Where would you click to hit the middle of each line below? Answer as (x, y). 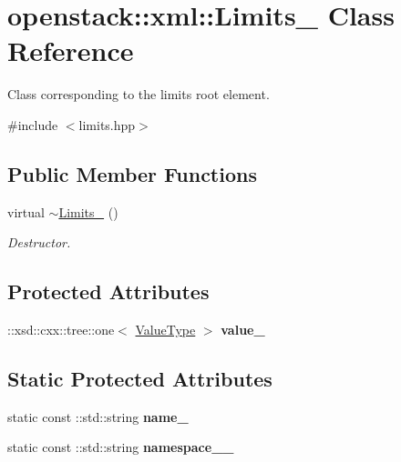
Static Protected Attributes (140, 379)
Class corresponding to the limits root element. (139, 94)
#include (33, 124)
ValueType (165, 330)
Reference (71, 50)
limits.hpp (107, 124)
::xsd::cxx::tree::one (61, 330)
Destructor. (39, 242)
